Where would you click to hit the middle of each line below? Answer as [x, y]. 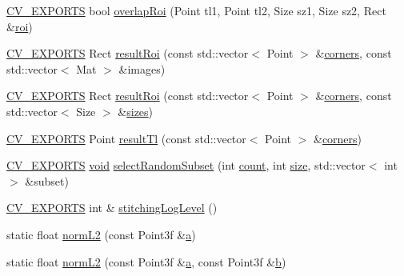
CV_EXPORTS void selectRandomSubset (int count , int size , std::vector [186, 165]
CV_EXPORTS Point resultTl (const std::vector [126, 138]
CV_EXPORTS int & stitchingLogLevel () [112, 208]
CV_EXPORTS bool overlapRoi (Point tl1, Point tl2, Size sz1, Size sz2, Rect [196, 10]
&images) [142, 68]
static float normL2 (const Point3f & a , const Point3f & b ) [146, 261]
